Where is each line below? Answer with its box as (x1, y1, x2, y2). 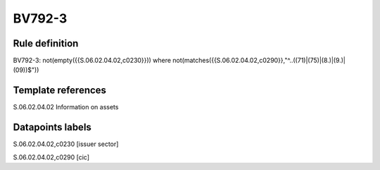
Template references (13, 85, 107, 97)
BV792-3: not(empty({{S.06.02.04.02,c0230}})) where (13, 56, 172, 65)
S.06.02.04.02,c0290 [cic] (13, 152, 90, 162)
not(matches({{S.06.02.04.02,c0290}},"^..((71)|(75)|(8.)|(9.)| (172, 56, 346, 65)
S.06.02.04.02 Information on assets (13, 103, 119, 111)
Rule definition (13, 37, 79, 49)
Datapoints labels (13, 121, 91, 133)
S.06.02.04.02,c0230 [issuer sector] (13, 140, 119, 148)
